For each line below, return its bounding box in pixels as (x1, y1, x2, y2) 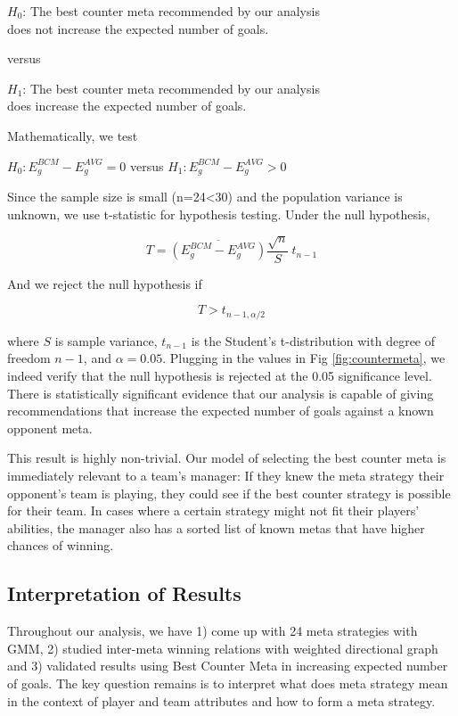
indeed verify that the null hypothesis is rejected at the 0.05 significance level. (7, 366, 432, 385)
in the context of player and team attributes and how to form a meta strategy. (7, 691, 436, 710)
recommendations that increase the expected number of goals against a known (7, 401, 434, 420)
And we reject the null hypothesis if (7, 274, 202, 292)
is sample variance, (54, 331, 158, 350)
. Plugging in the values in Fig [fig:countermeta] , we (162, 349, 446, 367)
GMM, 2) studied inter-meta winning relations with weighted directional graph (7, 638, 438, 657)
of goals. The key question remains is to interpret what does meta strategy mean (7, 673, 448, 692)
